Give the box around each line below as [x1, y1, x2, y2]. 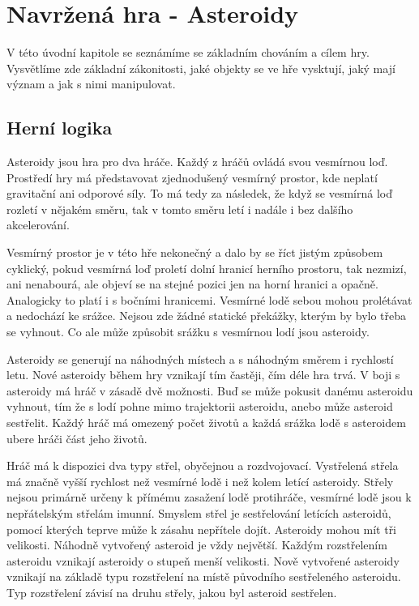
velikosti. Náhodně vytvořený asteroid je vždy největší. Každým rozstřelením [6, 536, 387, 553]
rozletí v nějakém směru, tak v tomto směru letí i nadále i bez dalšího [6, 200, 353, 217]
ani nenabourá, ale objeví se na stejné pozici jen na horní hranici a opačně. [6, 275, 378, 292]
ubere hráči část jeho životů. [6, 429, 148, 446]
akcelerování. [6, 216, 70, 233]
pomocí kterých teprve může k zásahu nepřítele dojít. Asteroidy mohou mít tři [6, 520, 397, 537]
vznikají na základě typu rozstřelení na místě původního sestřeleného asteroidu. [6, 568, 401, 585]
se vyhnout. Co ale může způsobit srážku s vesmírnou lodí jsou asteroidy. [6, 323, 370, 340]
